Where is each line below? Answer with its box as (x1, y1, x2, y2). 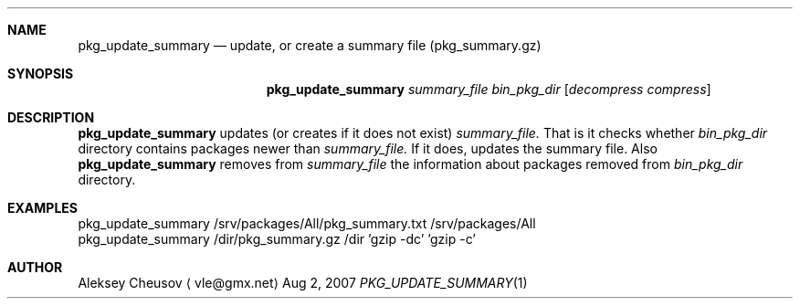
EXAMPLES (7, 200, 78, 216)
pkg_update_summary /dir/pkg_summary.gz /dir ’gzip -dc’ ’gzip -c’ (78, 231, 476, 247)
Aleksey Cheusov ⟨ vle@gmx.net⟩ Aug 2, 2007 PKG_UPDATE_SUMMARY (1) (78, 275, 528, 290)
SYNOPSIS (7, 66, 74, 81)
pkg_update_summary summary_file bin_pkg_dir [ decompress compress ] (266, 81, 711, 97)
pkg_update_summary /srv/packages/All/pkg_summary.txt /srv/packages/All (78, 216, 536, 231)
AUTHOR (7, 259, 63, 275)
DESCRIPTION (7, 110, 95, 125)
